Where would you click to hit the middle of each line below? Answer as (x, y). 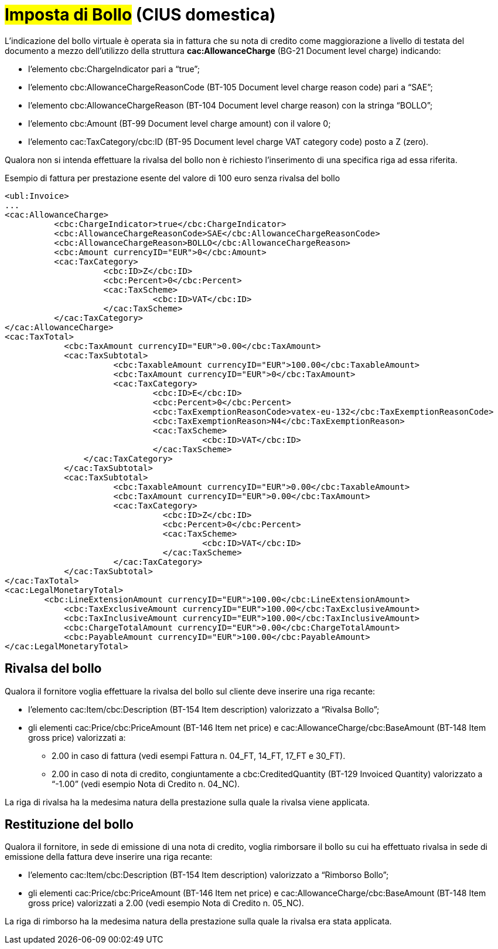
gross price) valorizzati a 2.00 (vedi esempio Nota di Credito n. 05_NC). (166, 903)
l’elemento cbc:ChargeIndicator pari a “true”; (114, 69)
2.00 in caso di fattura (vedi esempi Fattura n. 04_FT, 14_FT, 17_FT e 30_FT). (199, 755)
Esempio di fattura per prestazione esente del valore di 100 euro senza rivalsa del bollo (173, 178)
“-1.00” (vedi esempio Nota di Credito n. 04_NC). (146, 784)
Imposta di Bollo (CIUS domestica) (140, 15)
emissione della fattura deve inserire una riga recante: (109, 857)
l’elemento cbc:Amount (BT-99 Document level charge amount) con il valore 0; (180, 123)
